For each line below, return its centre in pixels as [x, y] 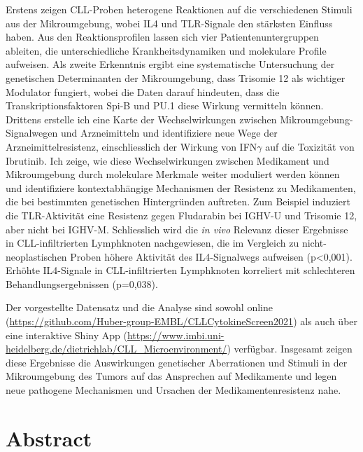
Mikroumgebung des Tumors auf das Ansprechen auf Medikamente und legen [171, 376]
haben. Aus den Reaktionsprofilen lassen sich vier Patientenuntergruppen [162, 37]
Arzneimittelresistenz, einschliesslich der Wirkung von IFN [131, 146]
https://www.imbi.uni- [176, 335]
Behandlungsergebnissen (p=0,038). [82, 283]
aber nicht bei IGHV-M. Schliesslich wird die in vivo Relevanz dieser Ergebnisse [177, 229]
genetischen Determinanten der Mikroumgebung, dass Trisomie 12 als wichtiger [176, 77]
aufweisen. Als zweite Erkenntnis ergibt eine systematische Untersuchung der [170, 64]
